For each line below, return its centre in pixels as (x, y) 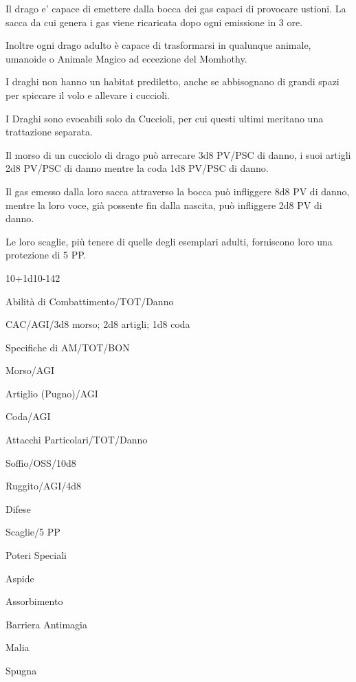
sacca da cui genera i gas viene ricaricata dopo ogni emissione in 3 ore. (154, 22)
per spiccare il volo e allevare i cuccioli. (88, 95)
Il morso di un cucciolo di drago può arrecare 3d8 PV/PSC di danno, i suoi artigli (178, 154)
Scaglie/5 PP (33, 532)
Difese (18, 508)
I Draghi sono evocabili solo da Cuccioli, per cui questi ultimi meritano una (165, 118)
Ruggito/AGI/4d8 (43, 486)
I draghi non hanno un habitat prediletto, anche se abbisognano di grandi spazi (173, 81)
